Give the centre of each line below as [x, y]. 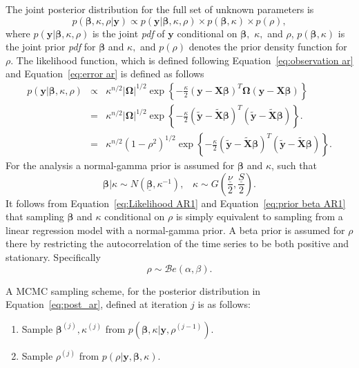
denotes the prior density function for [268, 47]
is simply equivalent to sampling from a [259, 216]
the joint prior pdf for [51, 47]
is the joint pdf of [128, 33]
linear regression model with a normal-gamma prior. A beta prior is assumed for [175, 230]
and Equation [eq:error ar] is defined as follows [105, 74]
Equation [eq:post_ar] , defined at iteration [97, 304]
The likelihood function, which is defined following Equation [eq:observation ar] [185, 60]
